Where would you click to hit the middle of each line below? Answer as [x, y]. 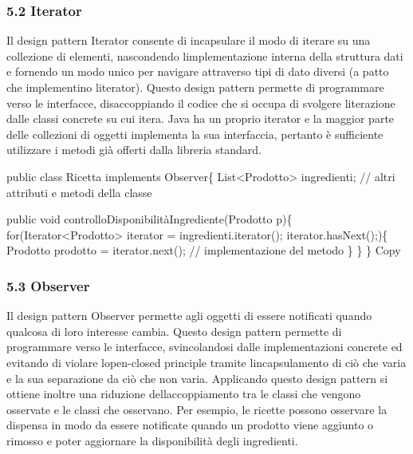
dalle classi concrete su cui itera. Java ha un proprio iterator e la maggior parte [201, 118]
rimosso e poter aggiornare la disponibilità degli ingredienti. [152, 440]
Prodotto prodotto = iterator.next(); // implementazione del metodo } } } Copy [204, 250]
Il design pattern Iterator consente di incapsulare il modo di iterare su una [189, 40]
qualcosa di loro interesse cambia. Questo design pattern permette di [174, 331]
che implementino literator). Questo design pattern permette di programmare [195, 87]
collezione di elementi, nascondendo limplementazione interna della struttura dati [205, 55]
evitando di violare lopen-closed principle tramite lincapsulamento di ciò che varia [206, 362]
